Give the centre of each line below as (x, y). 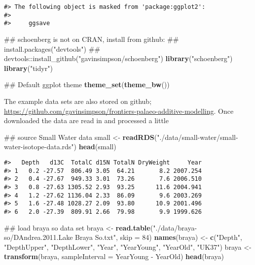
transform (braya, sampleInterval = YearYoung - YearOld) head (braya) (114, 256)
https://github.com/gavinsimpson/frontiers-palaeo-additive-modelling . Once (119, 111)
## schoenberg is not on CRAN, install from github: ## (91, 39)
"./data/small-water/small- (198, 137)
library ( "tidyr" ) (28, 68)
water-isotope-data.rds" (39, 147)
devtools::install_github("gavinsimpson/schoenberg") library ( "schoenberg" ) (118, 58)
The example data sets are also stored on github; (78, 101)
